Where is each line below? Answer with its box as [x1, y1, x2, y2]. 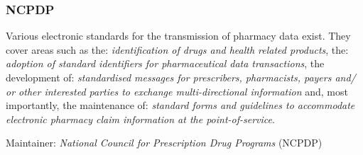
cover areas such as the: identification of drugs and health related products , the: [6, 42, 349, 57]
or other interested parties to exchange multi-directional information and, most [6, 84, 348, 98]
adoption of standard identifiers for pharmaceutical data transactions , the [6, 56, 325, 71]
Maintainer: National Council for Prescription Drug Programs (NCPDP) [6, 135, 323, 150]
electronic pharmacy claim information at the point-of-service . [6, 111, 275, 126]
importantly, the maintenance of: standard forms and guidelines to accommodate [6, 98, 355, 113]
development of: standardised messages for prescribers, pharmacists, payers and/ [6, 70, 356, 84]
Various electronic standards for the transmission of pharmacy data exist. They [6, 28, 351, 43]
